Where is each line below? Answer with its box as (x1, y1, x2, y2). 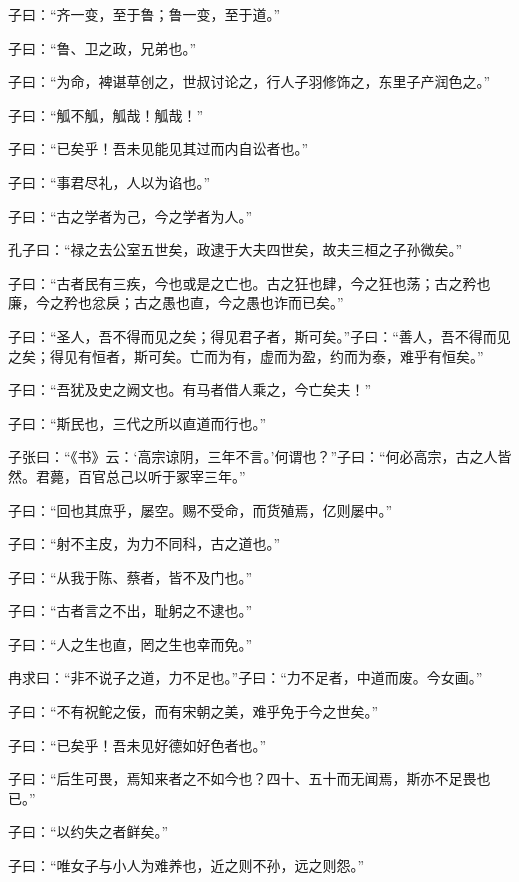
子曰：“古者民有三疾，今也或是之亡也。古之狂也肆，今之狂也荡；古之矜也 (8, 272, 491, 293)
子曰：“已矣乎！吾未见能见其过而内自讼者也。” (8, 138, 309, 159)
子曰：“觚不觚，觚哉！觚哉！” (8, 104, 204, 125)
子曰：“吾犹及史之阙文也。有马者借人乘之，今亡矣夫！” (8, 379, 372, 400)
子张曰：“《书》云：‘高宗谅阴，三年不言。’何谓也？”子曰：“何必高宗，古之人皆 (8, 446, 512, 467)
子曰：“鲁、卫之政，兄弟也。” (8, 37, 197, 58)
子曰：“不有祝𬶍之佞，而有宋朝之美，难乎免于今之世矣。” (8, 701, 379, 722)
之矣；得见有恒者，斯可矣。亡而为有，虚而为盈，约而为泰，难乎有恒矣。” (8, 345, 484, 366)
